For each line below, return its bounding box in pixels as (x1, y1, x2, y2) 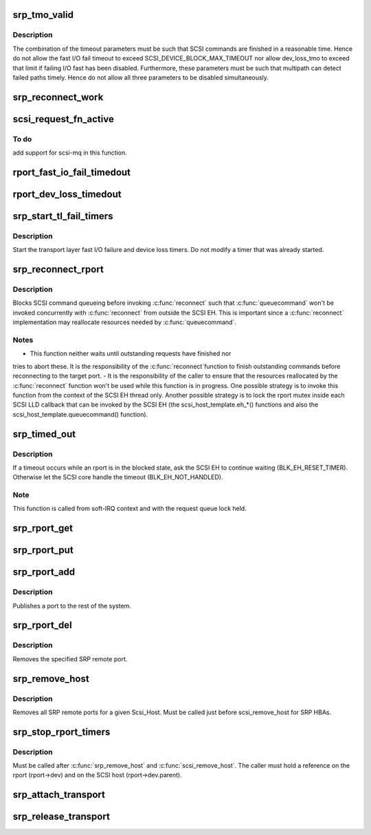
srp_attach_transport (12, 789, 106, 801)
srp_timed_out (12, 428, 76, 439)
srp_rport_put (12, 545, 74, 556)
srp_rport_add (12, 567, 76, 578)
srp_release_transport (12, 811, 110, 823)
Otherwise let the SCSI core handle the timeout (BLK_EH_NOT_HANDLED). (12, 473, 223, 481)
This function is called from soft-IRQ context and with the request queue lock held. (12, 505, 247, 513)
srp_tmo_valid (12, 9, 74, 21)
